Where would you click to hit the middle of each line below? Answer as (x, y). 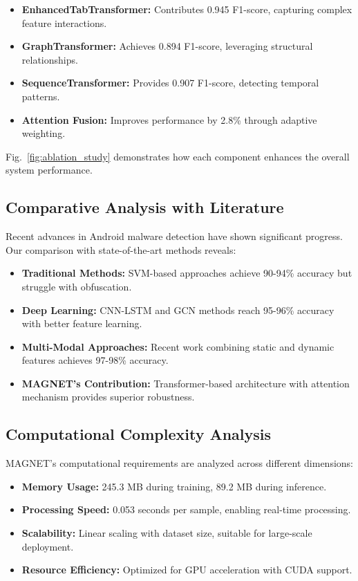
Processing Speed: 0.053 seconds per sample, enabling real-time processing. (186, 509)
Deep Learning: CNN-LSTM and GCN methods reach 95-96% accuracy (178, 310)
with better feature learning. (82, 323)
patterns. (41, 96)
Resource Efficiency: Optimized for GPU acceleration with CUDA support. (187, 570)
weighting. (44, 133)
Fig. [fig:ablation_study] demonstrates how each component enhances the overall (178, 156)
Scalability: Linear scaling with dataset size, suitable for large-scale (167, 533)
